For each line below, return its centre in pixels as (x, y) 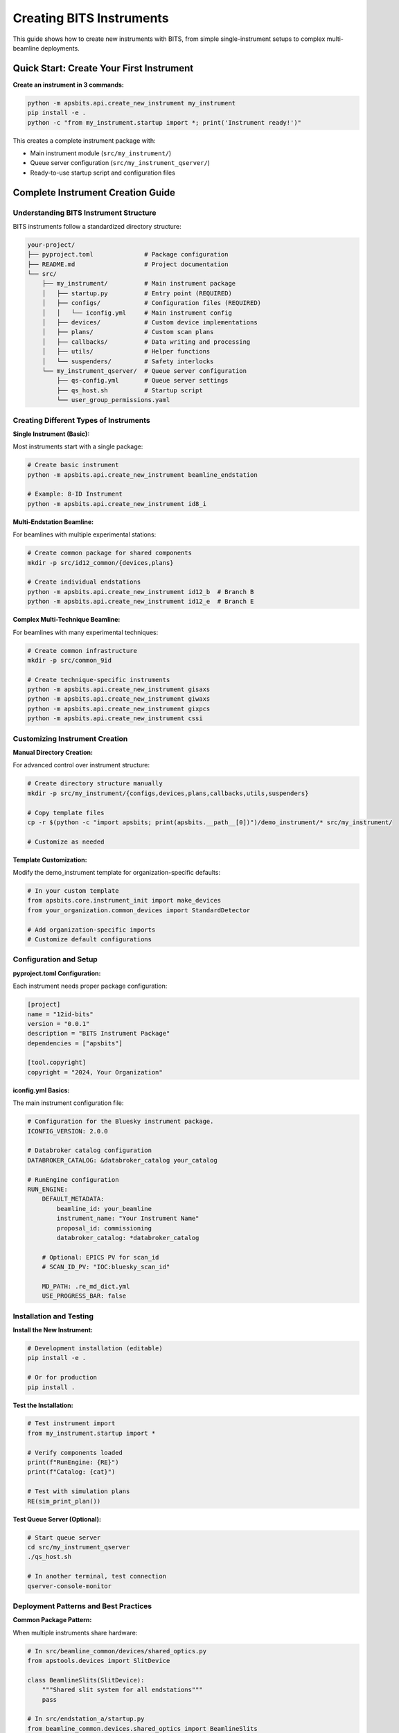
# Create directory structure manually (95, 784)
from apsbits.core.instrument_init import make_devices (124, 900)
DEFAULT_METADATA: (73, 1199)
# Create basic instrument (73, 465)
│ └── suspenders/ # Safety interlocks (128, 361)
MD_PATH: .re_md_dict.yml (86, 1286)
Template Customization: (50, 860)
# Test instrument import (71, 1423)
